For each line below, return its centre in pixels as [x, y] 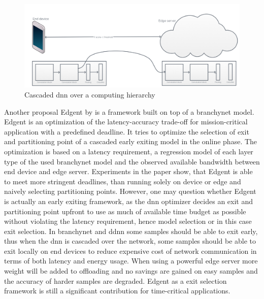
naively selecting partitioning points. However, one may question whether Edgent [130, 191]
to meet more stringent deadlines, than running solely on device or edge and [123, 181]
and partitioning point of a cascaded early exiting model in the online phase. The [131, 141]
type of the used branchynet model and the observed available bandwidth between [132, 161]
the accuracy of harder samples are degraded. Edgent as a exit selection [115, 280]
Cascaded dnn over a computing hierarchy [90, 94]
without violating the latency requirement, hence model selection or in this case [128, 221]
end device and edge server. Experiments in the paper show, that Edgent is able [128, 171]
